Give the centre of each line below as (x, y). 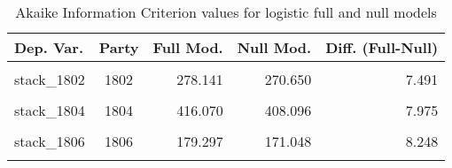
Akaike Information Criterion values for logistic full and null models (226, 12)
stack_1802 (50, 79)
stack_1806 (50, 141)
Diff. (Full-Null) (382, 47)
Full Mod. (188, 47)
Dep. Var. (49, 47)
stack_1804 (50, 110)
